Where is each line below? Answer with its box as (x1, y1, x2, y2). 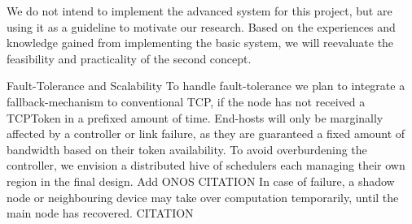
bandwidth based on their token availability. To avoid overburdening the (7, 140, 367, 157)
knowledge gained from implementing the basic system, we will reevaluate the (7, 34, 394, 51)
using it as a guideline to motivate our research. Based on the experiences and (7, 18, 396, 35)
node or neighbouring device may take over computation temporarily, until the (7, 188, 399, 205)
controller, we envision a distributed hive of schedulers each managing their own (7, 157, 405, 174)
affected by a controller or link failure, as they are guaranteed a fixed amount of (7, 125, 405, 142)
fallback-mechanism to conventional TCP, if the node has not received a (7, 93, 366, 110)
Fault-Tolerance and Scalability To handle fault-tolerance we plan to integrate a (7, 77, 405, 94)
